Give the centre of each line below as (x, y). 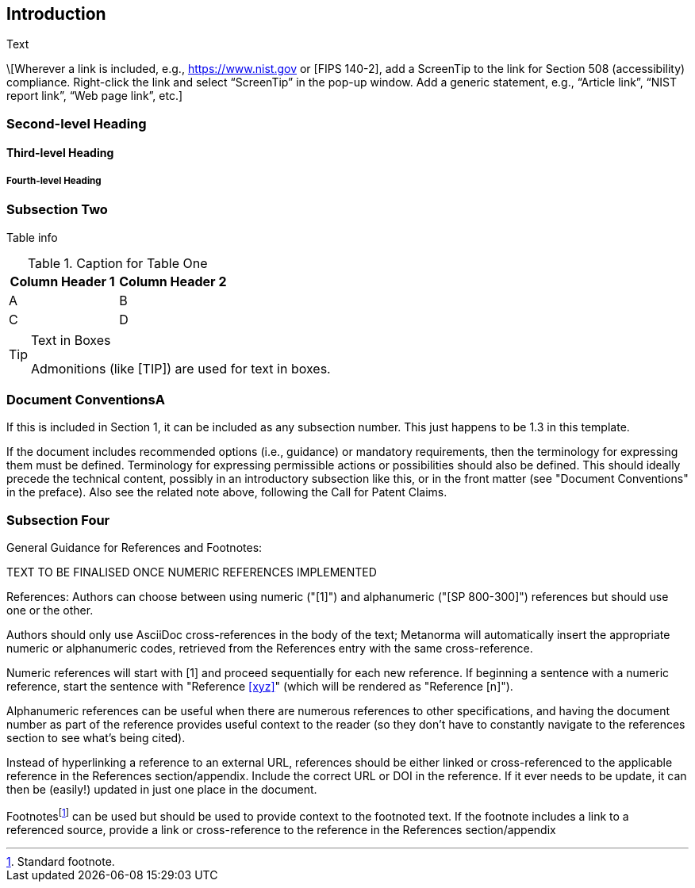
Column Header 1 (62, 281)
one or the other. (50, 610)
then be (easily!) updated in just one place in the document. (162, 790)
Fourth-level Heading (54, 180)
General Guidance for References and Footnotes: (134, 548)
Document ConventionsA (86, 399)
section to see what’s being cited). (96, 738)
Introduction (56, 14)
